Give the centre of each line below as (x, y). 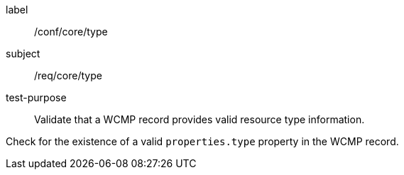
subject (23, 53)
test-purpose (36, 97)
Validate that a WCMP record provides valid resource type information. (200, 119)
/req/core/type (68, 75)
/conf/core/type (71, 32)
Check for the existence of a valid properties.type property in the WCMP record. (202, 141)
